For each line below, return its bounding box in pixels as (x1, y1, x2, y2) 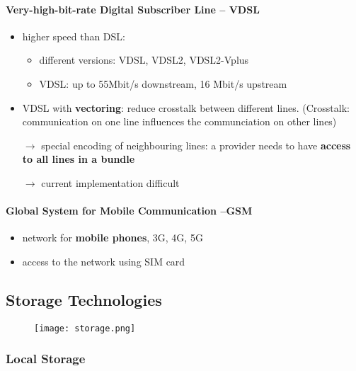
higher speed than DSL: (22, 28, 125, 43)
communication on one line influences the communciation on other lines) (22, 114, 337, 129)
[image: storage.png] (34, 323, 136, 333)
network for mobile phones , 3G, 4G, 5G (22, 230, 203, 245)
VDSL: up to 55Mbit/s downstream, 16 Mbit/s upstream (39, 76, 287, 91)
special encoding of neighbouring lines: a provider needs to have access (41, 137, 351, 152)
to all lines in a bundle (22, 152, 135, 166)
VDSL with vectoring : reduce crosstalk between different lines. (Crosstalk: (22, 100, 350, 115)
